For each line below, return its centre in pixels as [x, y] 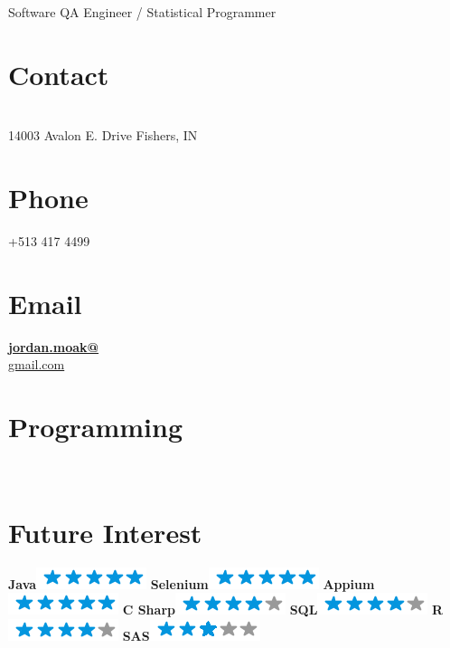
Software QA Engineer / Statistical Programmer [142, 12]
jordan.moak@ [54, 346]
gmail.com [37, 364]
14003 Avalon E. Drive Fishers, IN [103, 135]
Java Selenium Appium [192, 583]
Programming [95, 427]
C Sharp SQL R [283, 610]
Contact [59, 74]
